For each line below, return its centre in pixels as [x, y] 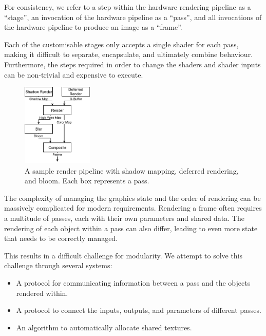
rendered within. [42, 293]
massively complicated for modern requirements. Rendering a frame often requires [133, 208]
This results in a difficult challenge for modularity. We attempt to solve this [123, 255]
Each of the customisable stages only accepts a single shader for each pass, [121, 44]
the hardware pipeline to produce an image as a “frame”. [93, 27]
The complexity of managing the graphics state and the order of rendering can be [132, 198]
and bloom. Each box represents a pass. [87, 181]
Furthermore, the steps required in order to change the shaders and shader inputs [132, 64]
